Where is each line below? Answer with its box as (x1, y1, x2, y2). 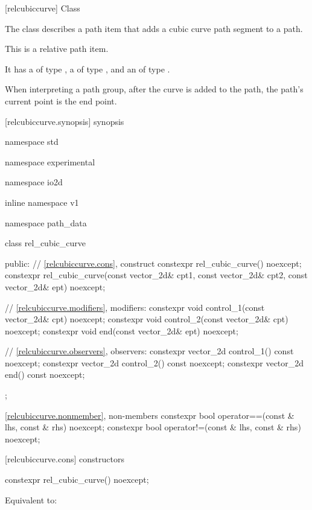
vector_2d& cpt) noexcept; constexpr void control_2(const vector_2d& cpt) (5, 313, 288, 325)
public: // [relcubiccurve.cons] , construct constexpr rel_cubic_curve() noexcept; (5, 257, 302, 269)
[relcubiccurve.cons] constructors (5, 453, 124, 465)
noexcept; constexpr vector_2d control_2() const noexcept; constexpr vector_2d (5, 356, 304, 369)
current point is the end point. (5, 94, 117, 107)
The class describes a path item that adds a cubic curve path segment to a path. (5, 22, 303, 34)
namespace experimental (5, 155, 95, 168)
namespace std (5, 135, 59, 148)
